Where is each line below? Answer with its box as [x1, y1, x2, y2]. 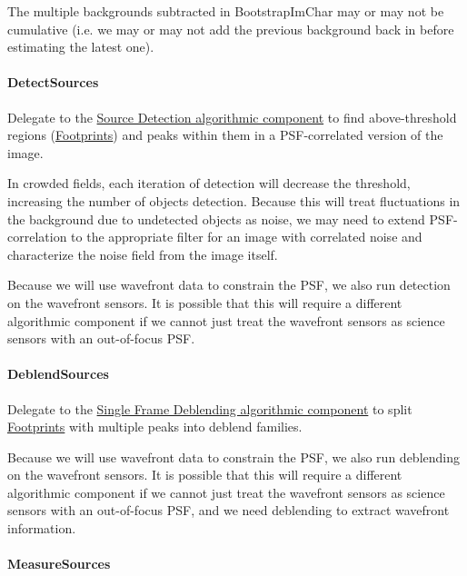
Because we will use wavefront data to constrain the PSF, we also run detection [7, 275, 451, 294]
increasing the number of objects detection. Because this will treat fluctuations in [7, 191, 461, 210]
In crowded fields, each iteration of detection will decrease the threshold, [7, 174, 411, 193]
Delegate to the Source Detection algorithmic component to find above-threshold [7, 107, 457, 126]
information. [7, 519, 76, 538]
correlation [7, 227, 67, 246]
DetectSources [7, 73, 99, 92]
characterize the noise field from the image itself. [7, 244, 278, 263]
